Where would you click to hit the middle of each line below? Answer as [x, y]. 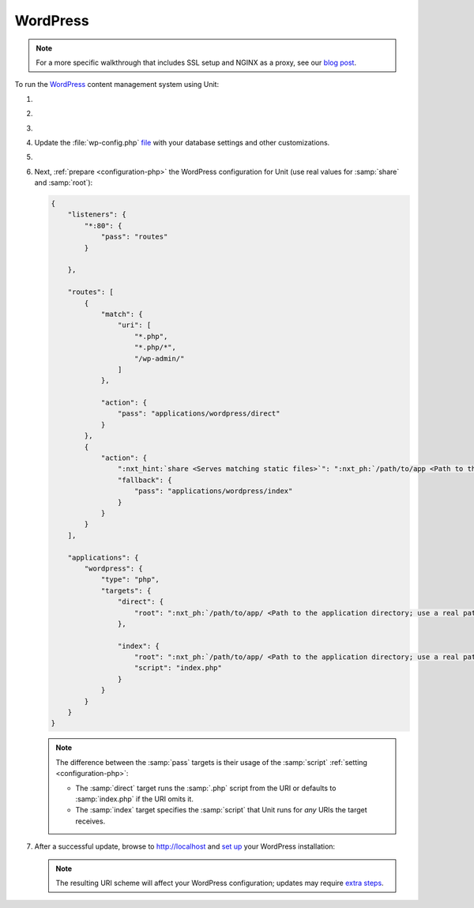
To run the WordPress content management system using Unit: [117, 85]
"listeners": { [97, 215]
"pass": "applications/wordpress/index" [214, 491]
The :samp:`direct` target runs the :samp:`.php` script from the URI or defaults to [206, 788]
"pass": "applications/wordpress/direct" [199, 414]
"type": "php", [130, 580]
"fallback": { [145, 480]
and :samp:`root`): [64, 183]
